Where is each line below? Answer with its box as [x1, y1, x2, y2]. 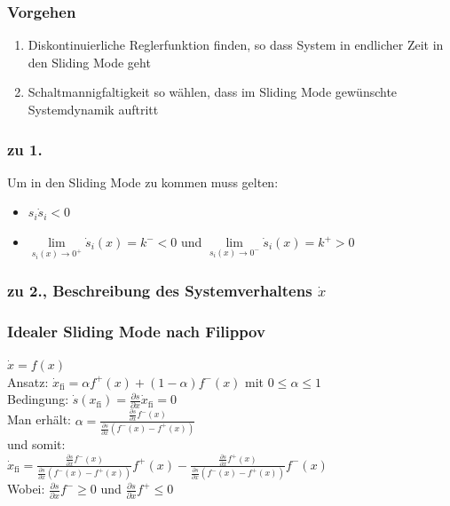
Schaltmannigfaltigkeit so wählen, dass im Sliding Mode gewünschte [28, 83, 398, 101]
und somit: [7, 435, 66, 454]
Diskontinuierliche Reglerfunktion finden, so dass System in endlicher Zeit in [28, 36, 444, 54]
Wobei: [7, 479, 45, 498]
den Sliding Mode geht [28, 52, 151, 71]
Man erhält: [7, 410, 72, 429]
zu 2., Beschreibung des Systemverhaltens [7, 279, 312, 301]
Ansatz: [7, 372, 49, 391]
